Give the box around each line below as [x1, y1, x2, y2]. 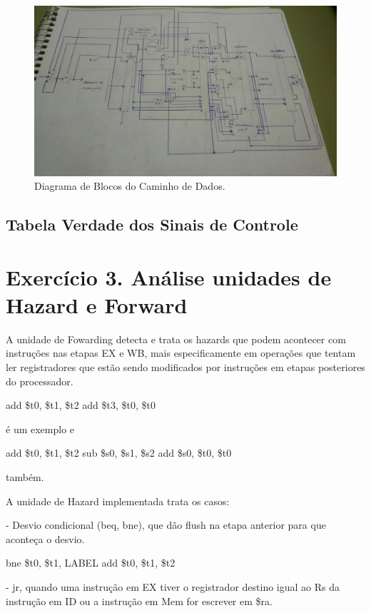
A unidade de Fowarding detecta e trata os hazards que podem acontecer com [6, 331, 346, 346]
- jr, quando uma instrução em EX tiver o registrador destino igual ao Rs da [6, 579, 340, 594]
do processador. [6, 373, 73, 388]
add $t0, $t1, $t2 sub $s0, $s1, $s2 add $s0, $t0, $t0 [6, 445, 232, 460]
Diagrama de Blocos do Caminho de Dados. [34, 178, 225, 193]
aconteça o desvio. [6, 531, 85, 546]
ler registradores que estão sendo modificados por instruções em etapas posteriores [6, 359, 365, 374]
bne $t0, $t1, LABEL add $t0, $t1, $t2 [6, 555, 176, 570]
